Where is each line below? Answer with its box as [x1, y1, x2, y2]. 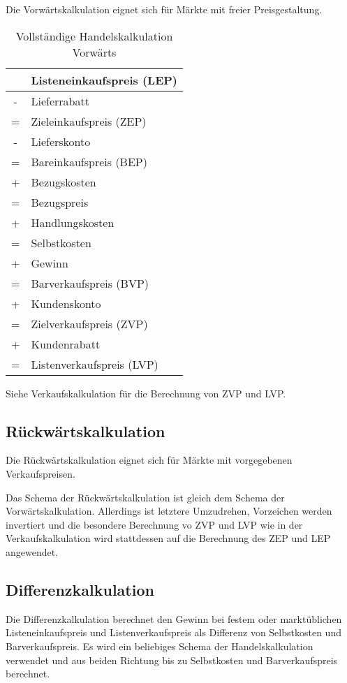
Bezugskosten [31, 173, 96, 190]
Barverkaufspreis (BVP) [31, 274, 149, 291]
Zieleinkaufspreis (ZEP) [31, 112, 147, 129]
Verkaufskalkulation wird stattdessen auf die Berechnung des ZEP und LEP [6, 531, 331, 545]
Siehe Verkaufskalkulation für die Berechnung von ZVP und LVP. [6, 385, 286, 400]
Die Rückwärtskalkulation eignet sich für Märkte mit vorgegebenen [6, 453, 293, 467]
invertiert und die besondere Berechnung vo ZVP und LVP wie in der [6, 517, 303, 531]
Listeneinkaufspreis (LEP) [31, 71, 178, 88]
